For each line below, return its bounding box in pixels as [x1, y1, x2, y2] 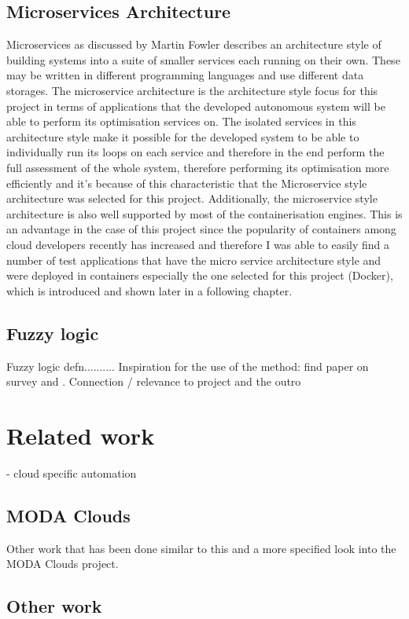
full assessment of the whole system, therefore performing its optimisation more [6, 159, 389, 175]
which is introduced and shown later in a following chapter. [6, 282, 293, 299]
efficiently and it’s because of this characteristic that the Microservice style [6, 174, 367, 191]
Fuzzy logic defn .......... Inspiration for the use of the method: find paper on [6, 357, 369, 374]
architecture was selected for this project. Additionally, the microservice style [6, 190, 378, 207]
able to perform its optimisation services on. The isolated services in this [6, 113, 356, 130]
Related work [6, 419, 155, 451]
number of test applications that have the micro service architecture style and [6, 251, 381, 268]
